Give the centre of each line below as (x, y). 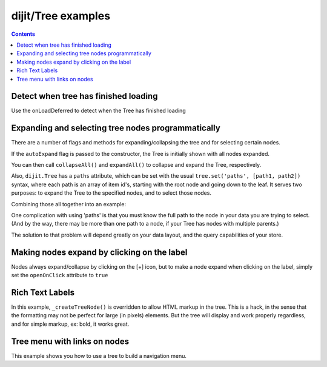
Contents (23, 34)
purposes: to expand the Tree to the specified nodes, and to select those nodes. (111, 193)
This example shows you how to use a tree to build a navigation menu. (99, 355)
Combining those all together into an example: (69, 204)
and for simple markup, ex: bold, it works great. (70, 324)
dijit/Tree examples (61, 16)
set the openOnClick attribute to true (60, 275)
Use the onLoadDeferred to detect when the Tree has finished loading (98, 111)
